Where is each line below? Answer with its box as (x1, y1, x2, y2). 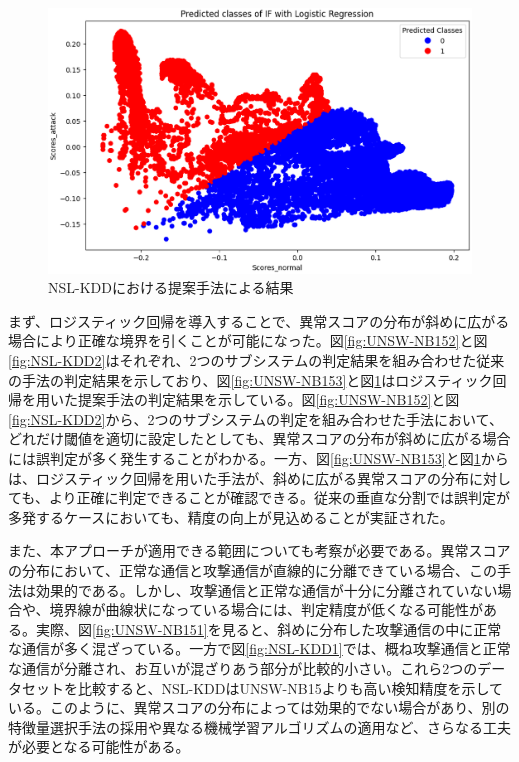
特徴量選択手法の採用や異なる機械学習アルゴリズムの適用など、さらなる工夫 (8, 716, 511, 737)
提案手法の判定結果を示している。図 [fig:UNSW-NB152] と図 (77, 389, 460, 410)
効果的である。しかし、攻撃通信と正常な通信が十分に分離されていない (35, 579, 498, 600)
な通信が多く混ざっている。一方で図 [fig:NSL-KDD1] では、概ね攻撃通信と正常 (8, 638, 511, 659)
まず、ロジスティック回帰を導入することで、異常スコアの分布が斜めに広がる (8, 310, 510, 331)
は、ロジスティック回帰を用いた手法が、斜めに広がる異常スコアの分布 (8, 467, 469, 488)
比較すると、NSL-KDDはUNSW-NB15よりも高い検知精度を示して (77, 677, 503, 698)
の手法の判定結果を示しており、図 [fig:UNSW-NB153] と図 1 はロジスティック (8, 369, 493, 390)
